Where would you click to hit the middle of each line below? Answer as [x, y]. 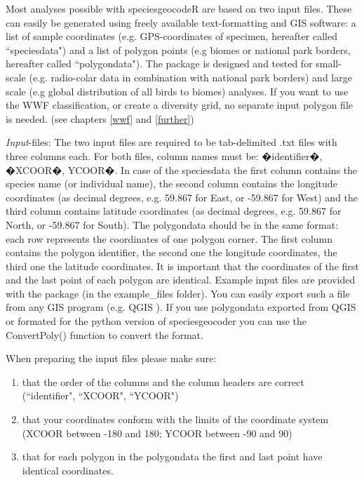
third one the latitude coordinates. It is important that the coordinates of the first [182, 266]
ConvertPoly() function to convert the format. [105, 334]
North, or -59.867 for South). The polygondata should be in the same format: [172, 224]
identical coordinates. [68, 470]
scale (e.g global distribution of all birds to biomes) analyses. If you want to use [177, 91]
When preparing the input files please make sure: [111, 358]
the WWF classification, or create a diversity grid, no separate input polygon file [179, 105]
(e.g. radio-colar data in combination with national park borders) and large [190, 77]
